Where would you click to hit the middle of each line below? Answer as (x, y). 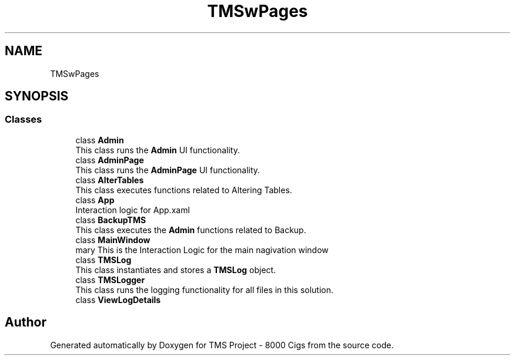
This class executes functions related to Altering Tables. (184, 190)
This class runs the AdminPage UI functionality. (168, 170)
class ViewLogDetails (118, 300)
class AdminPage (110, 160)
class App (95, 200)
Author (26, 322)
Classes (24, 120)
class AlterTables (110, 180)
